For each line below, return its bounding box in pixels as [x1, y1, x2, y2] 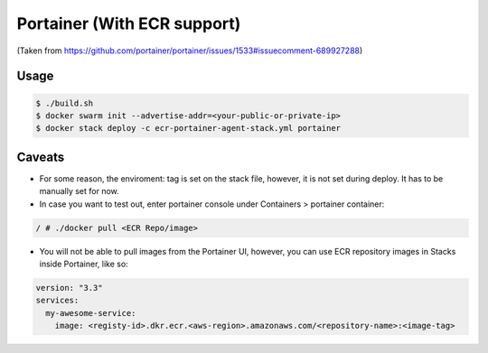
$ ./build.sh [35, 98, 94, 108]
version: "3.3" [35, 283, 103, 293]
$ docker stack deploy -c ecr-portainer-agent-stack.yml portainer [35, 123, 342, 134]
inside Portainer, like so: [39, 258, 128, 269]
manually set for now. [39, 186, 119, 197]
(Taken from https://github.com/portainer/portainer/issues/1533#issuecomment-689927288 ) [16, 45, 363, 56]
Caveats [16, 149, 65, 164]
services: [35, 295, 80, 306]
